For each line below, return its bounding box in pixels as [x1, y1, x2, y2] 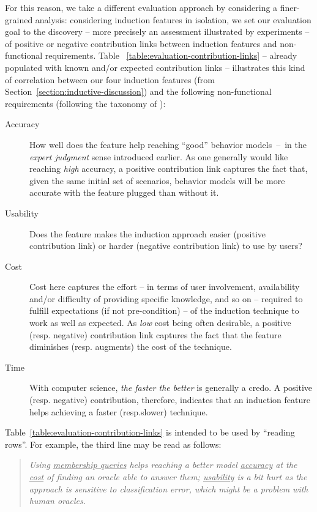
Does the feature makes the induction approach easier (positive [29, 227, 266, 240]
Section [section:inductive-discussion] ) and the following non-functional [5, 85, 272, 98]
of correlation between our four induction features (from [5, 73, 215, 86]
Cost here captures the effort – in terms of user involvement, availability [29, 280, 300, 293]
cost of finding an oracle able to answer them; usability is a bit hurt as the [29, 470, 307, 483]
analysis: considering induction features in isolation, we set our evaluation [35, 13, 311, 26]
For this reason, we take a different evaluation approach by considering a [5, 1, 278, 13]
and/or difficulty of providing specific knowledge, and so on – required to [29, 292, 303, 305]
